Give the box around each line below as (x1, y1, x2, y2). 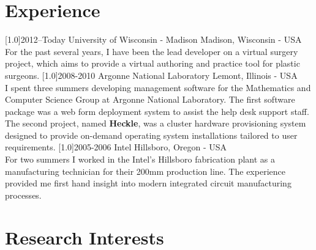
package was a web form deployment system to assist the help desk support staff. (5, 105, 309, 117)
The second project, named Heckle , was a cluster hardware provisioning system (5, 117, 306, 130)
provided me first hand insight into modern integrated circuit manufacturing (5, 177, 292, 189)
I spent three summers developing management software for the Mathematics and (5, 81, 311, 94)
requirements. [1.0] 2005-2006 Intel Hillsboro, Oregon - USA (5, 141, 227, 153)
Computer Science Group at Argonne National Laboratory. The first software (5, 93, 295, 106)
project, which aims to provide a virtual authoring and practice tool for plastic (5, 57, 300, 70)
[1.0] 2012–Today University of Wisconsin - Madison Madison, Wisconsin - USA (5, 33, 302, 46)
